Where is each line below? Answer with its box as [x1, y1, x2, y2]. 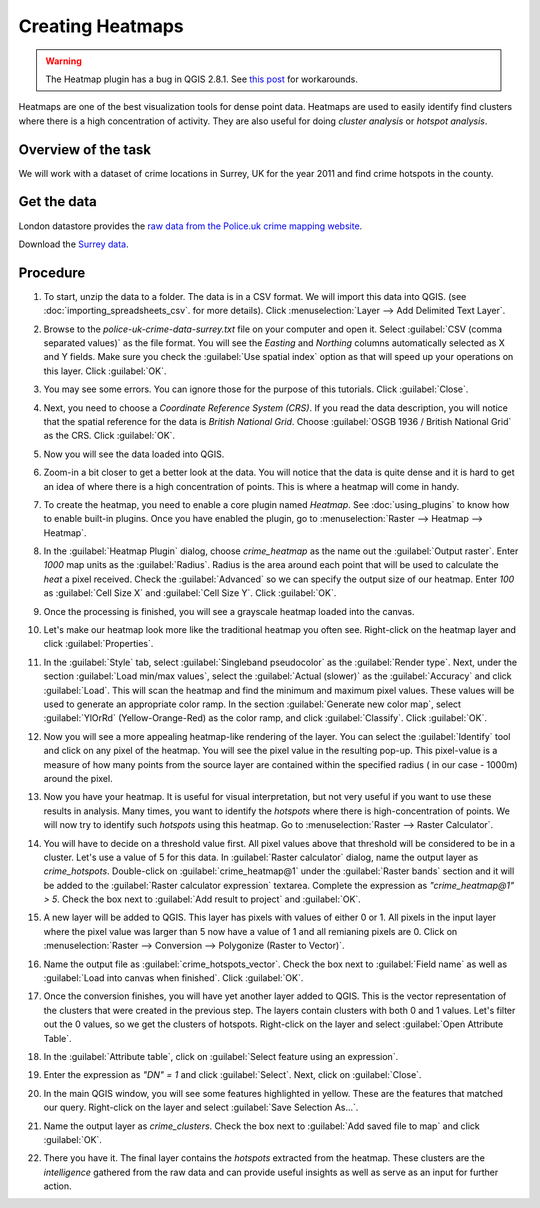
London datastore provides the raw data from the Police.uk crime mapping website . [18, 220, 363, 232]
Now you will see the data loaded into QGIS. [43, 448, 225, 460]
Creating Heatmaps [18, 15, 184, 37]
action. [43, 1180, 72, 1192]
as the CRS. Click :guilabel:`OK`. [43, 430, 175, 442]
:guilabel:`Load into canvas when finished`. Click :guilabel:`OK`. [43, 972, 304, 984]
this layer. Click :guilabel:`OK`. [43, 365, 167, 377]
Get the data [18, 193, 97, 210]
